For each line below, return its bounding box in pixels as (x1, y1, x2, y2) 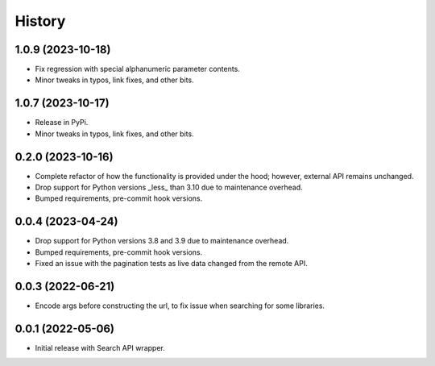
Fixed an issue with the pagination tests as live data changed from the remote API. (35, 259, 308, 268)
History (14, 12, 66, 30)
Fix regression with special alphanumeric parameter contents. (35, 64, 241, 74)
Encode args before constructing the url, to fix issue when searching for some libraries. (35, 301, 325, 310)
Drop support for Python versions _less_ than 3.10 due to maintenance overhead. (35, 182, 304, 193)
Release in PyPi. (35, 118, 89, 127)
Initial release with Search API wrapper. (35, 343, 165, 352)
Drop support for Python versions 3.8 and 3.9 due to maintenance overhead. (35, 236, 289, 246)
